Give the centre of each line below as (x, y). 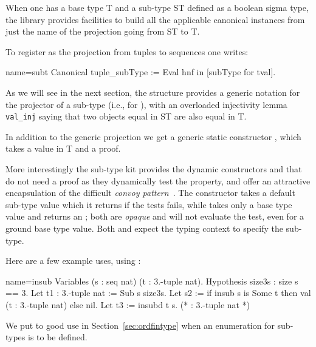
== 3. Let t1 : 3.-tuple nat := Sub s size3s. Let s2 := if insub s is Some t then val (158, 293)
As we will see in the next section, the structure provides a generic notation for (153, 92)
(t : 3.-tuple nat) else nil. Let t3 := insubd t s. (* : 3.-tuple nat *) (128, 304)
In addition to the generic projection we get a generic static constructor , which (153, 136)
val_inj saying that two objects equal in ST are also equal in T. (126, 116)
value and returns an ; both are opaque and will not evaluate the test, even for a (155, 216)
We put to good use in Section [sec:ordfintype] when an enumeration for (140, 325)
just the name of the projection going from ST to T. (103, 31)
